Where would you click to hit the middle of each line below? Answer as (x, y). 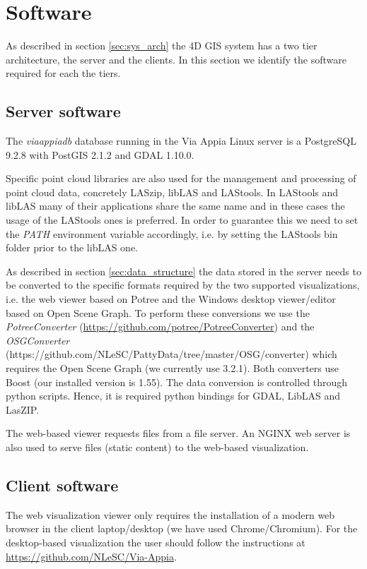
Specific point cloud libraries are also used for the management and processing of (181, 178)
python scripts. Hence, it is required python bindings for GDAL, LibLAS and (173, 396)
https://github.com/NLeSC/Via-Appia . (91, 556)
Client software (62, 485)
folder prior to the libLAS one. (72, 247)
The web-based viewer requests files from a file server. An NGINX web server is (178, 433)
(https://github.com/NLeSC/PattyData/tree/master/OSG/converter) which (171, 354)
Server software (63, 111)
